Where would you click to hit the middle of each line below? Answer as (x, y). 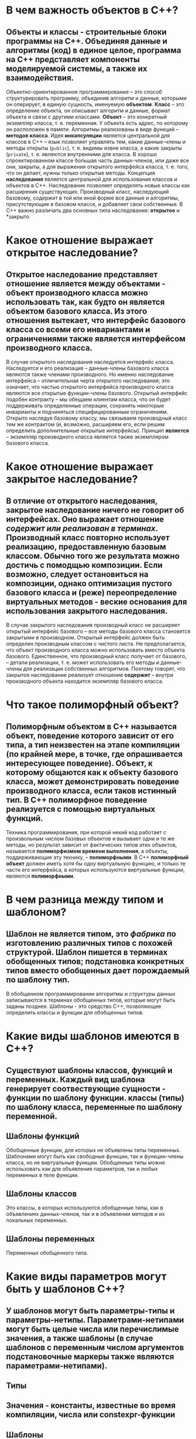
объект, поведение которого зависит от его (90, 735)
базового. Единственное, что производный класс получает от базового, (97, 656)
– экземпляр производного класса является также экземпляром (87, 437)
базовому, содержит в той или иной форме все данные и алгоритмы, (93, 198)
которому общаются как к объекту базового (92, 772)
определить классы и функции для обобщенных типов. (75, 1012)
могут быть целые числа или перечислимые (93, 1329)
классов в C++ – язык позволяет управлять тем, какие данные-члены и (96, 142)
